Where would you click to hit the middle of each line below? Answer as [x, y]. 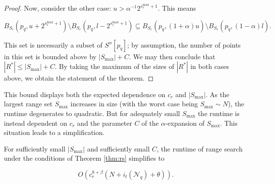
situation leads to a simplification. [54, 132]
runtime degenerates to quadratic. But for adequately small [92, 113]
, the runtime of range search [199, 148]
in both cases [210, 66]
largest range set [28, 104]
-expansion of [185, 123]
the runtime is [219, 113]
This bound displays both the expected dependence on [85, 94]
